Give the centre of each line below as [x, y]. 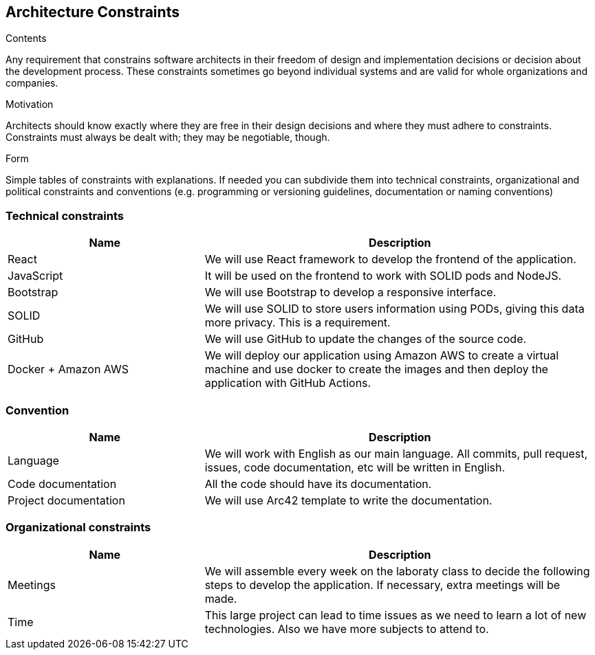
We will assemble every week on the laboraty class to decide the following [397, 571]
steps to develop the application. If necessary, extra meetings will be [382, 585]
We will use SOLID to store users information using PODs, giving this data [394, 309]
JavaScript [35, 276]
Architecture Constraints [93, 12]
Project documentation [66, 500]
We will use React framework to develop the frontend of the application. [390, 259]
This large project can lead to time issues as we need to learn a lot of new [396, 615]
